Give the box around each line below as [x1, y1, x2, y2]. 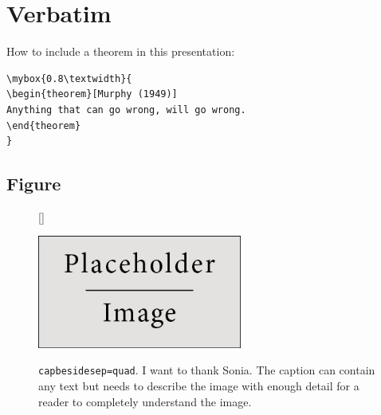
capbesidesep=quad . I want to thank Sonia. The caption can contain [38, 362, 375, 378]
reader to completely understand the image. [38, 393, 252, 409]
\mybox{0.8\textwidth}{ [6, 72, 132, 84]
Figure [6, 171, 61, 196]
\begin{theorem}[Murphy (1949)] [6, 88, 178, 100]
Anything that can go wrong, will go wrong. [6, 104, 246, 115]
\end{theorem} [6, 119, 81, 131]
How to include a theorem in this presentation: [6, 43, 235, 60]
